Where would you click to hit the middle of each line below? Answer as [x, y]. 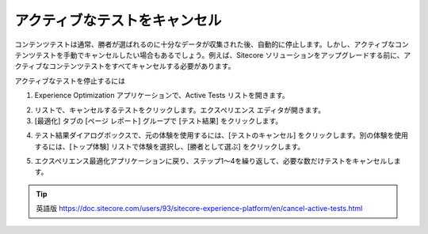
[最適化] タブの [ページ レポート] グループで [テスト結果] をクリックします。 [159, 121]
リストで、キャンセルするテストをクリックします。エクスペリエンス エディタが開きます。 [180, 110]
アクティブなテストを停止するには [70, 81]
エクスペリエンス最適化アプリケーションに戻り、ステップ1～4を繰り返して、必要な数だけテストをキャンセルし [214, 161]
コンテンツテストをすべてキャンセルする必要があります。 [142, 66]
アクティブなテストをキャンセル [118, 21]
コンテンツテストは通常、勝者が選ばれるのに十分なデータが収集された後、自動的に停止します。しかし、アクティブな [205, 44]
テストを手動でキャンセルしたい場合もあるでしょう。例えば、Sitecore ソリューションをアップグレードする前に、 [220, 55]
